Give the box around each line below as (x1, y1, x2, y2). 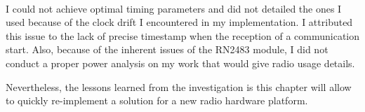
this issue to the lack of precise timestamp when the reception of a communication (6, 28, 360, 43)
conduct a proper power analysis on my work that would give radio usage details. (6, 55, 355, 70)
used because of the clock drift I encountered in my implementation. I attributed (6, 15, 353, 29)
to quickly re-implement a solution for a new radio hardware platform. (6, 93, 308, 108)
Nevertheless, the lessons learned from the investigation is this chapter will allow (6, 79, 352, 94)
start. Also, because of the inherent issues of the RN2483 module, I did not (6, 42, 328, 57)
